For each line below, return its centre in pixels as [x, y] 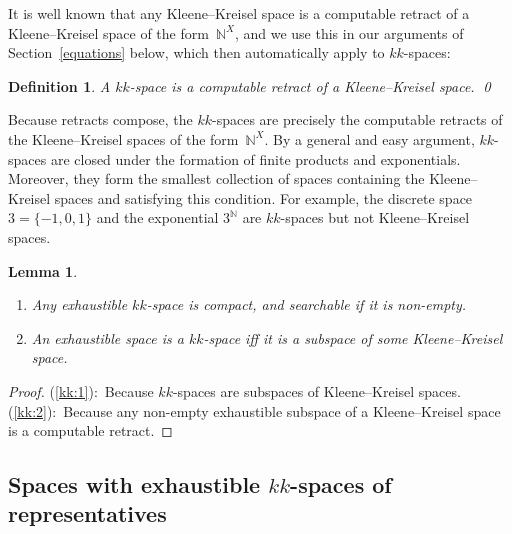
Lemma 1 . [43, 270]
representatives [87, 513]
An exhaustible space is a [107, 337]
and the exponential [157, 217]
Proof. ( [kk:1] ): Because [81, 390]
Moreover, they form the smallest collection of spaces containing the [216, 178]
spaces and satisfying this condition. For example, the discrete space [263, 197]
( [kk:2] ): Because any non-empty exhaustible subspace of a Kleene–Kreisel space [254, 410]
